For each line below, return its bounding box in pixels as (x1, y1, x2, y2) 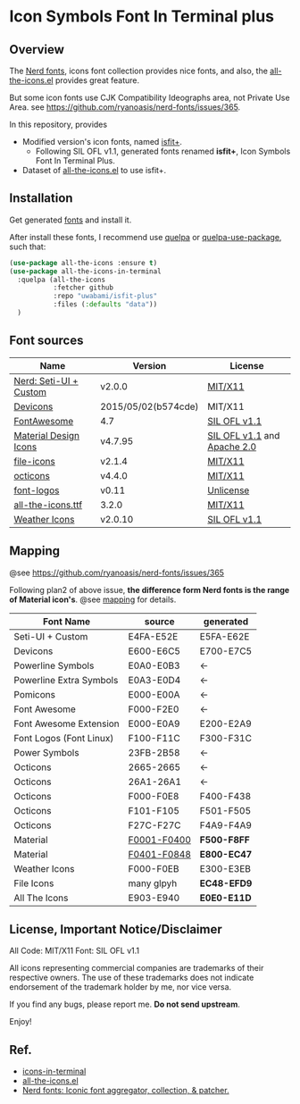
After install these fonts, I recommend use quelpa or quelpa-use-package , (9, 231, 282, 242)
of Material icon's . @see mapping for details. (9, 594, 177, 605)
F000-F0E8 (128, 790, 179, 802)
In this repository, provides (9, 119, 108, 130)
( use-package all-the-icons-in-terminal (9, 266, 162, 276)
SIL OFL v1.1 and (207, 429, 280, 441)
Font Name (43, 615, 91, 627)
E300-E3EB (199, 862, 252, 874)
